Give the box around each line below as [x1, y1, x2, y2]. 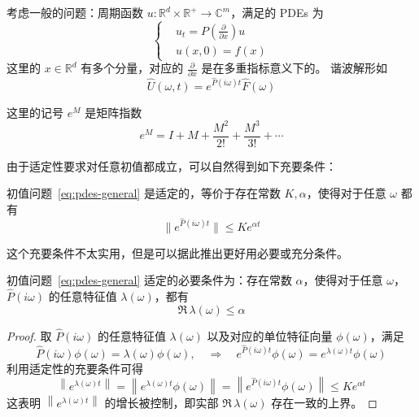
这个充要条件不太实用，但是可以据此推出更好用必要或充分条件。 [7, 244, 348, 261]
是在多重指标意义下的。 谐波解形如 [201, 59, 388, 76]
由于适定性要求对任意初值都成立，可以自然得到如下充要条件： [7, 157, 337, 174]
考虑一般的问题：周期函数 [7, 4, 143, 20]
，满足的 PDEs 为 [230, 4, 324, 20]
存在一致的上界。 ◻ [271, 393, 378, 410]
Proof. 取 [7, 327, 52, 344]
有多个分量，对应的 [81, 59, 184, 76]
